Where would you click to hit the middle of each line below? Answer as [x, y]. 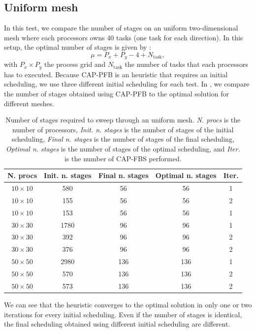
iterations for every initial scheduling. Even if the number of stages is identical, [123, 314]
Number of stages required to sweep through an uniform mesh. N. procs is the [123, 120]
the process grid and [75, 64]
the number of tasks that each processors [187, 64]
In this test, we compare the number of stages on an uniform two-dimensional [121, 28]
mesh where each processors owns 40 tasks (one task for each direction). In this [124, 37]
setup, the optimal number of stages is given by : [78, 47]
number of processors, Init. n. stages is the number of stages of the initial [123, 129]
